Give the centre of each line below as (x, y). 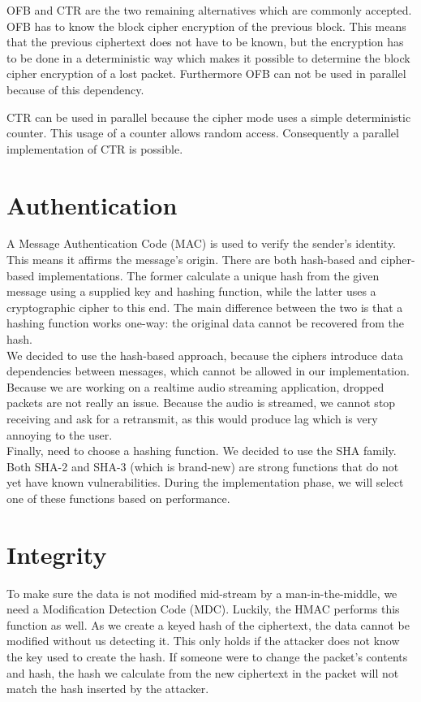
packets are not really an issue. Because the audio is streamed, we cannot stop (201, 403)
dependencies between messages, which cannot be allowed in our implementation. (208, 371)
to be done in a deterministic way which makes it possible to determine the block (208, 57)
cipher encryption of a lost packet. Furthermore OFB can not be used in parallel (206, 74)
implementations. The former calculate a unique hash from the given (208, 275)
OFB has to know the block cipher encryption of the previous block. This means (206, 26)
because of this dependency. (75, 89)
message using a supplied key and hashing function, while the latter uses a (191, 291)
